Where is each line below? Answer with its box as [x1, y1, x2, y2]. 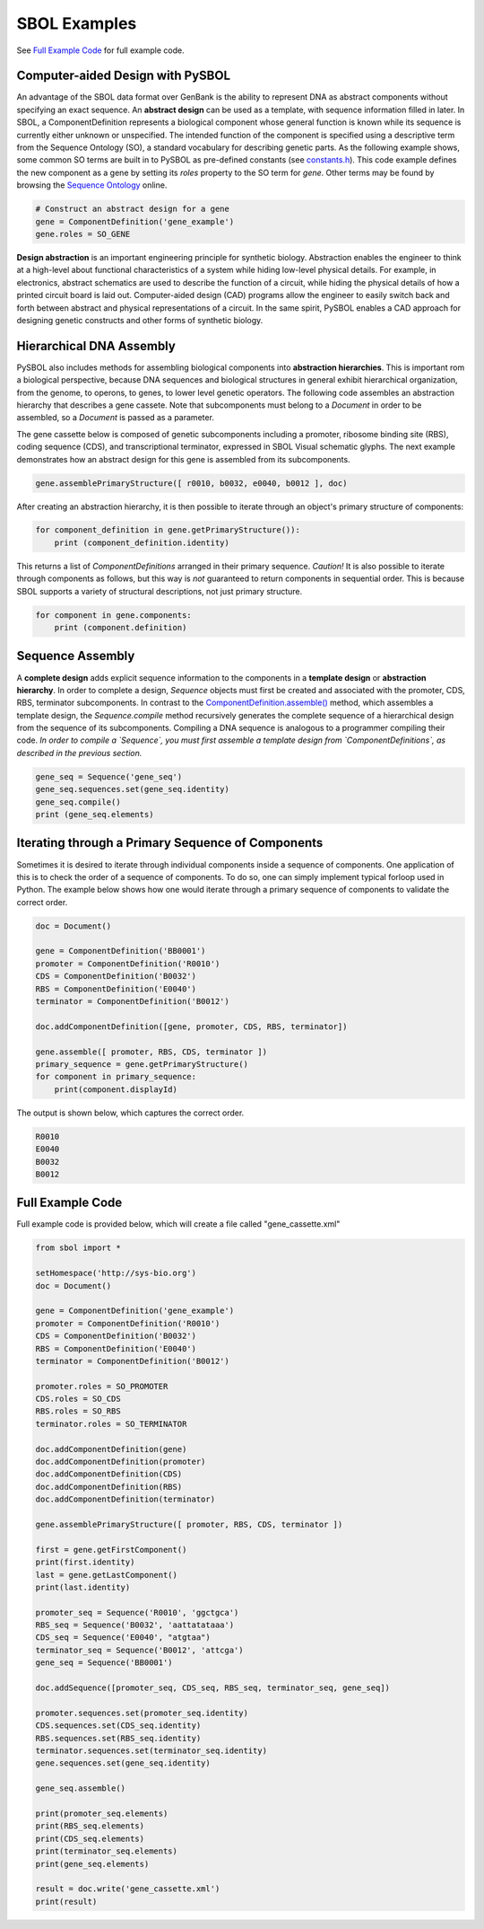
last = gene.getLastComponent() [35, 1570, 178, 1580]
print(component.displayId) [54, 1084, 178, 1095]
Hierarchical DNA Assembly [16, 338, 177, 354]
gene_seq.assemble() [35, 1784, 125, 1793]
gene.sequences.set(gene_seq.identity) [35, 1758, 211, 1768]
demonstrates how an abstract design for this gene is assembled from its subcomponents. [16, 454, 350, 464]
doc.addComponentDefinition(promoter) [35, 1457, 206, 1467]
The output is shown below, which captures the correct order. [16, 1107, 245, 1118]
